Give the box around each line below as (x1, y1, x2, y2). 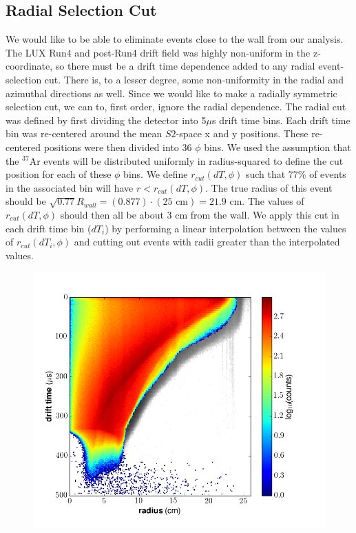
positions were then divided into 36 (43, 139, 192, 154)
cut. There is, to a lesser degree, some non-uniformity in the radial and (44, 72, 344, 86)
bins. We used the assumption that (204, 139, 351, 154)
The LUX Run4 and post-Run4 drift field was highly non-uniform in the (6, 45, 311, 59)
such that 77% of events (245, 167, 346, 181)
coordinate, (6, 59, 53, 73)
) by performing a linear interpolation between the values (105, 221, 346, 235)
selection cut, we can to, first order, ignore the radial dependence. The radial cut (6, 99, 346, 114)
